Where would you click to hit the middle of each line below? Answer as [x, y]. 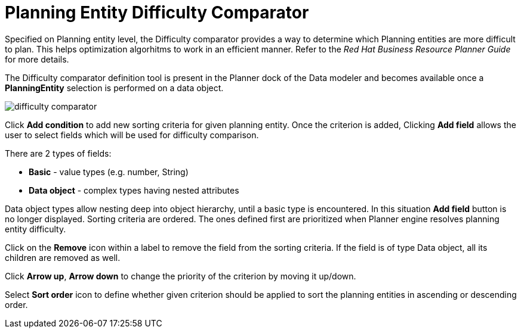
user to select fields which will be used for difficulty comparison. [132, 135]
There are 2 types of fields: [58, 153]
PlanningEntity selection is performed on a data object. [114, 88]
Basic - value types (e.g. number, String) [109, 172]
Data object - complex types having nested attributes [134, 190]
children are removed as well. [63, 257]
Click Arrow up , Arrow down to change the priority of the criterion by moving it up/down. [181, 276]
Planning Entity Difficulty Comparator [157, 13]
